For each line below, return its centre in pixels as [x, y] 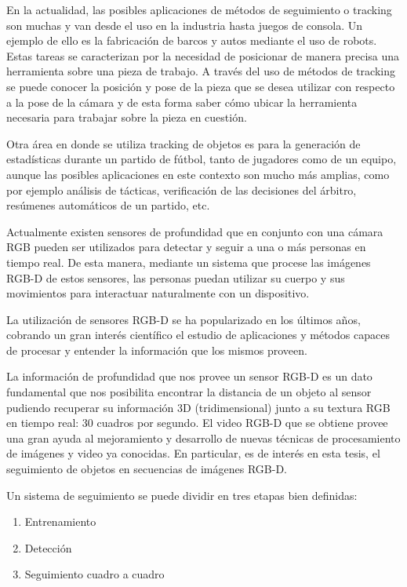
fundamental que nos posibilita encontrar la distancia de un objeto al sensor [189, 392]
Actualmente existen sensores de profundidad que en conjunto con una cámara [195, 231]
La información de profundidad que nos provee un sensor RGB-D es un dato [189, 376]
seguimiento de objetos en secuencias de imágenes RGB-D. [147, 469]
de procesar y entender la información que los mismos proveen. [157, 350]
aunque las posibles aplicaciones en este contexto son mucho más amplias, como [198, 174]
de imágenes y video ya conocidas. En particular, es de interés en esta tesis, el [193, 453]
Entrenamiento [60, 521]
